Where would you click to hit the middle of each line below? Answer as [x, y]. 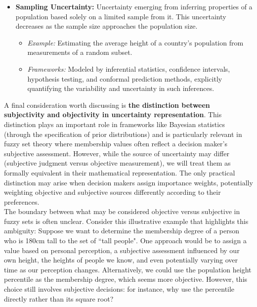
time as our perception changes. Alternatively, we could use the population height [128, 269]
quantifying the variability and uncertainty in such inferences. [121, 88]
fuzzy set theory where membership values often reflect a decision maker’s [116, 144]
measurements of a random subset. [80, 52]
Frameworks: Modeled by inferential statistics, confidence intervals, [129, 68]
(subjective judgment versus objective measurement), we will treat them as [117, 163]
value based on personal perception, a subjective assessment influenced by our [122, 250]
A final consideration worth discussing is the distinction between [107, 105]
